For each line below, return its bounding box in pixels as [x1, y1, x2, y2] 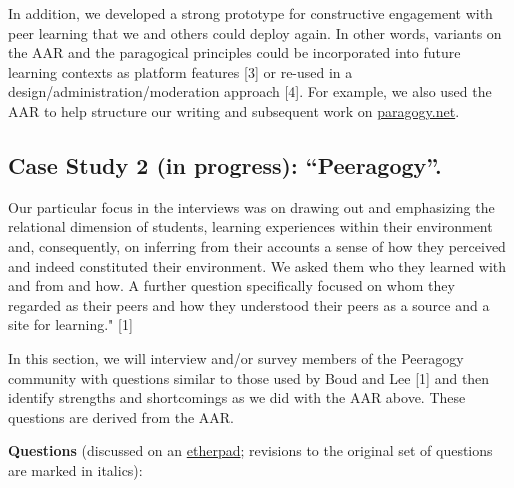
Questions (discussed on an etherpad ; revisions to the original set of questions [8, 440, 493, 461]
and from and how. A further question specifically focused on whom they [8, 275, 455, 296]
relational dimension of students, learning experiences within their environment [8, 216, 493, 237]
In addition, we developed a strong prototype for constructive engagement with [8, 3, 493, 23]
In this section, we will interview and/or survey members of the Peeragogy [8, 347, 464, 368]
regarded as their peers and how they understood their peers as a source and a [8, 294, 490, 315]
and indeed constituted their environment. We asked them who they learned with [8, 255, 507, 276]
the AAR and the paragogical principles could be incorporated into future [8, 42, 461, 63]
